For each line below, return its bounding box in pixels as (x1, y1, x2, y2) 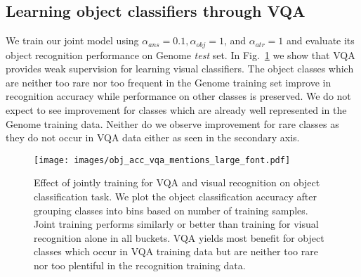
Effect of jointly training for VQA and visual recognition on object (34, 175, 320, 190)
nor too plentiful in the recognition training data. (34, 258, 246, 273)
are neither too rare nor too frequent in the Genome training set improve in (6, 75, 332, 89)
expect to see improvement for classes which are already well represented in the (6, 103, 347, 117)
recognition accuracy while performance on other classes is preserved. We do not (6, 89, 351, 103)
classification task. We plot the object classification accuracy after (34, 189, 317, 204)
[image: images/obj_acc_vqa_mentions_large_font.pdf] (34, 155, 291, 165)
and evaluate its (286, 33, 355, 48)
